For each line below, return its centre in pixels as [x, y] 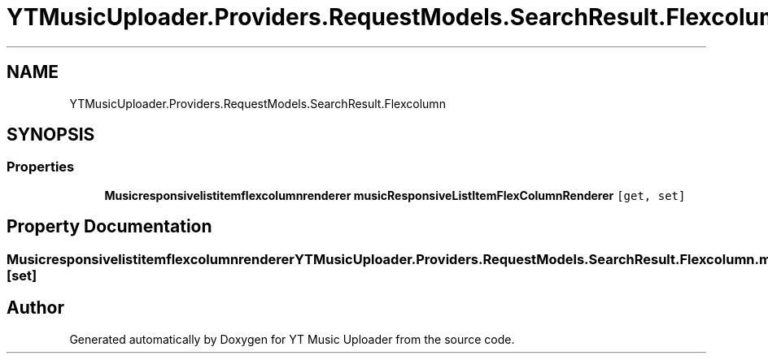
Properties [41, 167]
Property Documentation [109, 227]
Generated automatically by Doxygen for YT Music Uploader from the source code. [292, 339]
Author [35, 308]
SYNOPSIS [51, 135]
